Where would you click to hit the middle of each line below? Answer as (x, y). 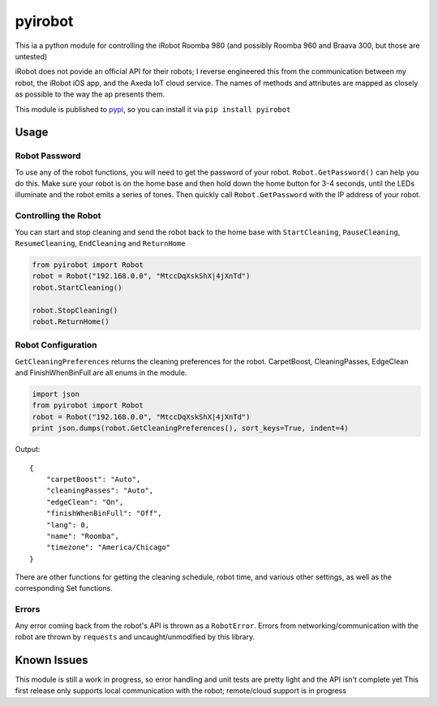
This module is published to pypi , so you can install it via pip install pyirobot (153, 109)
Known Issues (52, 660)
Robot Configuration (56, 345)
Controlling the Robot (58, 216)
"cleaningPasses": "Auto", (100, 491)
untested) (31, 56)
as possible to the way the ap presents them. (90, 94)
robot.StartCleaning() (77, 287)
